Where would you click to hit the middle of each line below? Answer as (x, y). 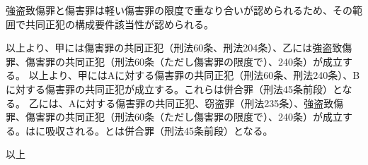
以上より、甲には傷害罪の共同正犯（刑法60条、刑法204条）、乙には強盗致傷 (179, 48)
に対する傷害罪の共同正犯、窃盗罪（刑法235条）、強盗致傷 (210, 103)
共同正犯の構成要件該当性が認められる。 (119, 24)
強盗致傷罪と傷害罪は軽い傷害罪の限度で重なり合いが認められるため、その (179, 10)
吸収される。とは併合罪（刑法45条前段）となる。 (159, 130)
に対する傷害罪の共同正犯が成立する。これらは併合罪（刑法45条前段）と (174, 88)
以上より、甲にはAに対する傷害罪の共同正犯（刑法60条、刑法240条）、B (194, 75)
